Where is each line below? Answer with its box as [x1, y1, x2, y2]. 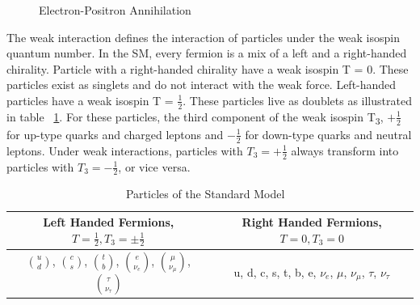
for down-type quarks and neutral [245, 125, 412, 142]
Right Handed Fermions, [241, 214, 382, 231]
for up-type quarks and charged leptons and [6, 125, 224, 142]
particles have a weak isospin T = [6, 91, 174, 108]
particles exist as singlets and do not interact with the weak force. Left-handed [6, 76, 397, 93]
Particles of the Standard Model [125, 185, 285, 202]
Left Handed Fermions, [43, 214, 174, 230]
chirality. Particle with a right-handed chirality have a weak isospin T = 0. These [6, 60, 409, 77]
